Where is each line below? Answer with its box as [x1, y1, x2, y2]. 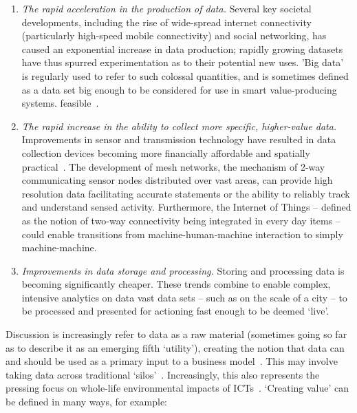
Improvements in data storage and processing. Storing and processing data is [21, 263, 345, 277]
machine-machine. [21, 240, 97, 255]
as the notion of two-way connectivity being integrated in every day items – [21, 213, 340, 227]
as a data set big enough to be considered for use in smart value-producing [21, 82, 337, 96]
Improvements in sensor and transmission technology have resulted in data [21, 132, 336, 147]
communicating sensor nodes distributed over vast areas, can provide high [21, 173, 333, 187]
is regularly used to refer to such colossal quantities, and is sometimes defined [21, 68, 349, 83]
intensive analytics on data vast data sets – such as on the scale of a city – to [21, 290, 347, 304]
